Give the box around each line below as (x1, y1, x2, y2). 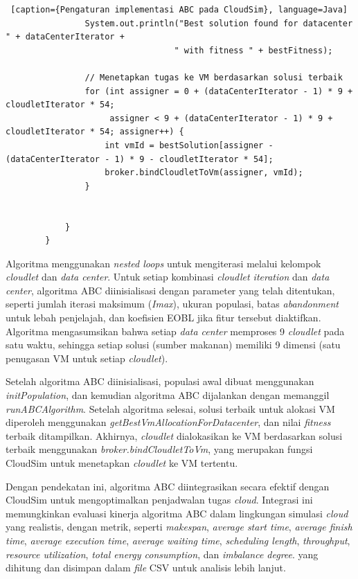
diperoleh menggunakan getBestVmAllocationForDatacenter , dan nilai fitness (6, 415, 331, 429)
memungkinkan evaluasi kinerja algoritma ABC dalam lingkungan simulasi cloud (6, 506, 348, 520)
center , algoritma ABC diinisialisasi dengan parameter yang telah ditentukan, (6, 283, 335, 297)
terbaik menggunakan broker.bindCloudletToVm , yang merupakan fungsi (6, 442, 313, 456)
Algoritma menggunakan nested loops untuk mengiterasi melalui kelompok (6, 256, 321, 270)
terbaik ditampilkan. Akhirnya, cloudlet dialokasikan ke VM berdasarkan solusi (6, 428, 343, 443)
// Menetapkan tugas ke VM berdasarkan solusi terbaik (84, 72, 343, 82)
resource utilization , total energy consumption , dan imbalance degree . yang (6, 546, 319, 561)
